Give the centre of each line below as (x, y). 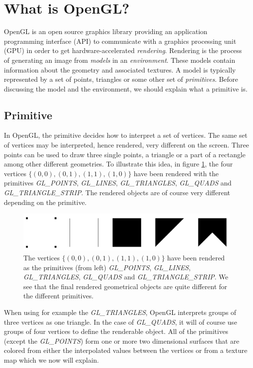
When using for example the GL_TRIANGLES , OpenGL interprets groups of (120, 312)
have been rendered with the (176, 173)
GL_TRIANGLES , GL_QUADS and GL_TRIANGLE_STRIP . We (126, 277)
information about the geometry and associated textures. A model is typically (120, 69)
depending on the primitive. (45, 202)
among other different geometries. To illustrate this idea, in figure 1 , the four (118, 164)
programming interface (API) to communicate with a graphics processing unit (120, 41)
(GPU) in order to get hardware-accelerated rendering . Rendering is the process (123, 50)
